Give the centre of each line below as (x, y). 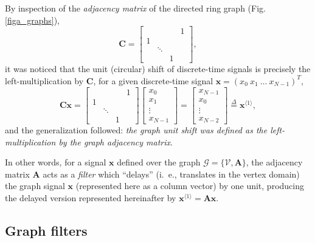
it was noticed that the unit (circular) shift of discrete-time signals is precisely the (158, 69)
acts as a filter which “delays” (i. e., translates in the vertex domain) (171, 174)
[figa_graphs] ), (32, 20)
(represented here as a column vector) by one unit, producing (190, 186)
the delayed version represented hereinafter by (91, 197)
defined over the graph (159, 162)
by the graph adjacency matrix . (116, 141)
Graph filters (46, 230)
